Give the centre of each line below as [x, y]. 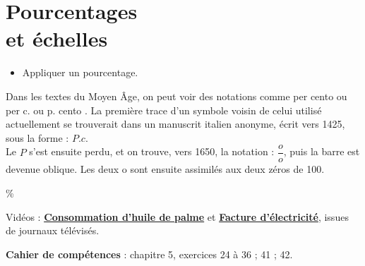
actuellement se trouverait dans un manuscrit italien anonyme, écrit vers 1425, [175, 124]
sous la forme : [37, 137]
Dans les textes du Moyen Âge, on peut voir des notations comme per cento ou [176, 96]
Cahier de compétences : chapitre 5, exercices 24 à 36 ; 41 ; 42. [149, 254]
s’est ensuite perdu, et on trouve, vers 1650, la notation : [152, 151]
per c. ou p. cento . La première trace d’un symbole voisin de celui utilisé [164, 110]
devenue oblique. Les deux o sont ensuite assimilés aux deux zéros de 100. [165, 169]
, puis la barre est [322, 151]
